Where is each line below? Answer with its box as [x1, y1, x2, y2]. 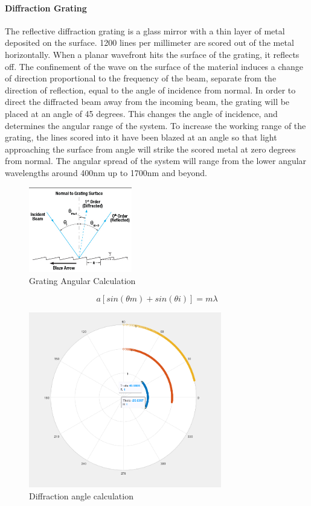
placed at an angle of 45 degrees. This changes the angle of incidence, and [5, 107, 278, 119]
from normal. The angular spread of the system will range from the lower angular [5, 154, 307, 167]
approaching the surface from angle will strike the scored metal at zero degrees [5, 142, 296, 155]
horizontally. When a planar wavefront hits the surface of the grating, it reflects [5, 48, 300, 60]
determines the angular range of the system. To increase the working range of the [5, 119, 306, 131]
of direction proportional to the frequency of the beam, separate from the [5, 72, 277, 84]
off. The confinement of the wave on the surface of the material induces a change [5, 60, 304, 72]
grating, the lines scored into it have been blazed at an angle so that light [5, 131, 277, 144]
